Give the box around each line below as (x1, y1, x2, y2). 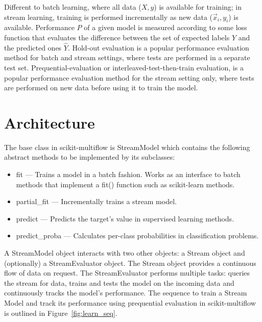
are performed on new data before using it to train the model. (4, 82, 198, 93)
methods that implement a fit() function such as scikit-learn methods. (16, 179, 235, 189)
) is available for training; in (154, 2, 242, 12)
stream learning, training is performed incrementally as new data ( (4, 11, 213, 22)
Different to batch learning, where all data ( (4, 2, 141, 12)
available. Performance (4, 22, 75, 33)
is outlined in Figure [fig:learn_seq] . (4, 307, 117, 318)
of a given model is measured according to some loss (84, 22, 247, 33)
